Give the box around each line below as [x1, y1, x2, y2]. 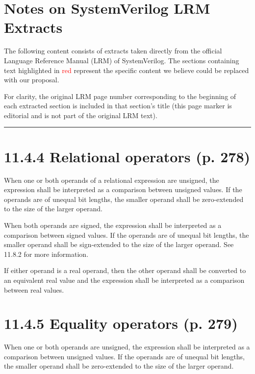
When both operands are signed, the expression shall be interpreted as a [4, 220, 222, 230]
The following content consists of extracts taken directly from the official [4, 46, 222, 56]
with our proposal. [4, 75, 59, 85]
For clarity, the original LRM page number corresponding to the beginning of [4, 91, 236, 101]
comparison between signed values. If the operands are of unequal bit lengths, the [4, 229, 249, 240]
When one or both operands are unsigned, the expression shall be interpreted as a [4, 342, 250, 352]
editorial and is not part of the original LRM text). [4, 110, 157, 120]
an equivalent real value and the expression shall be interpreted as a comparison [4, 274, 245, 285]
